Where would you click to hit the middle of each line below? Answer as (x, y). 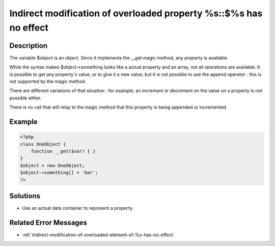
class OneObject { (43, 144)
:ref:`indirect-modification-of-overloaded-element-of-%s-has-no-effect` (98, 235)
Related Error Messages (48, 222)
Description (29, 46)
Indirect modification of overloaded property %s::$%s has (136, 13)
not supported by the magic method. (48, 81)
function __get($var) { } (63, 151)
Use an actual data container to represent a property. (78, 208)
